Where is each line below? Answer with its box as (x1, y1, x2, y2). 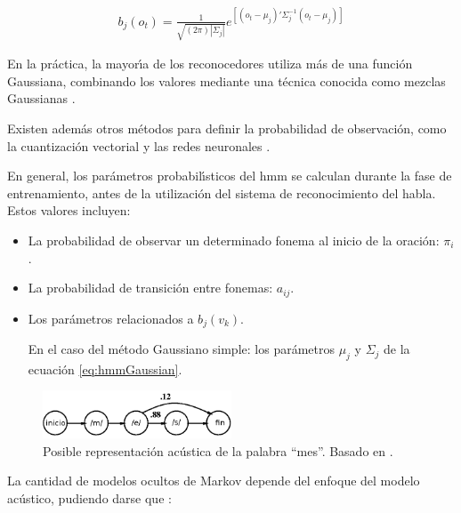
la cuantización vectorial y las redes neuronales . (7, 136, 271, 155)
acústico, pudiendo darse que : (7, 489, 172, 508)
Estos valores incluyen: (7, 201, 131, 220)
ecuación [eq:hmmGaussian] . (28, 359, 182, 378)
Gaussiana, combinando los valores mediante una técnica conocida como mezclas (7, 71, 446, 90)
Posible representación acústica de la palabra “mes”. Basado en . (43, 441, 393, 460)
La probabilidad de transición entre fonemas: (28, 278, 273, 297)
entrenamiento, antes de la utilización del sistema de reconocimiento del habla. (7, 183, 436, 202)
